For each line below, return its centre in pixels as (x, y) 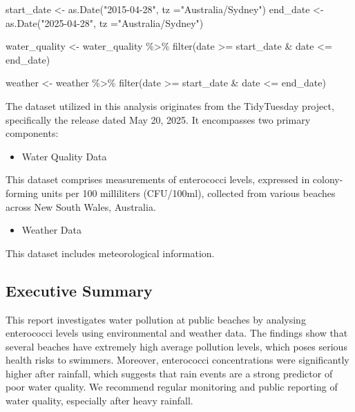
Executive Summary (79, 290)
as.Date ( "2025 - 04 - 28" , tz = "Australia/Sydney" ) (105, 22)
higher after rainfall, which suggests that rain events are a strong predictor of (169, 373)
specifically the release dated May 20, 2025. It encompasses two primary (158, 119)
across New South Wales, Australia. (81, 206)
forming (22, 193)
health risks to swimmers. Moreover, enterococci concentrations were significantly (177, 360)
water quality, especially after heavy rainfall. (99, 401)
